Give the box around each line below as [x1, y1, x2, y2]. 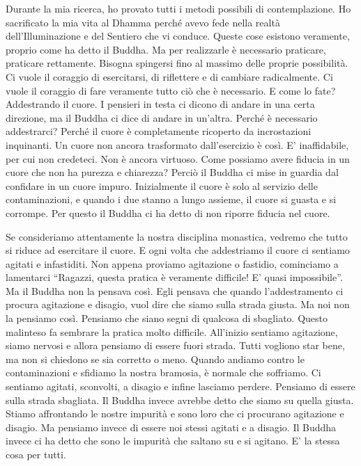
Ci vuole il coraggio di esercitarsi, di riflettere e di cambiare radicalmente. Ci [6, 69, 333, 83]
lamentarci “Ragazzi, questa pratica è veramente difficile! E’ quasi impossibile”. [6, 270, 343, 284]
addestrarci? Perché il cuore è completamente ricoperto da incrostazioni [6, 124, 312, 138]
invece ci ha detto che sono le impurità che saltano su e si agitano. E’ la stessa [6, 433, 340, 448]
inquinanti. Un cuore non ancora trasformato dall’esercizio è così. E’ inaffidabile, [6, 137, 349, 152]
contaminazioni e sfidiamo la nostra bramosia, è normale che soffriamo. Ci [6, 365, 321, 380]
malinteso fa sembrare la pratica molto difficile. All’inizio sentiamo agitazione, [6, 324, 338, 339]
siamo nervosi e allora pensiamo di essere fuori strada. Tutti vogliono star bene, [6, 338, 345, 353]
